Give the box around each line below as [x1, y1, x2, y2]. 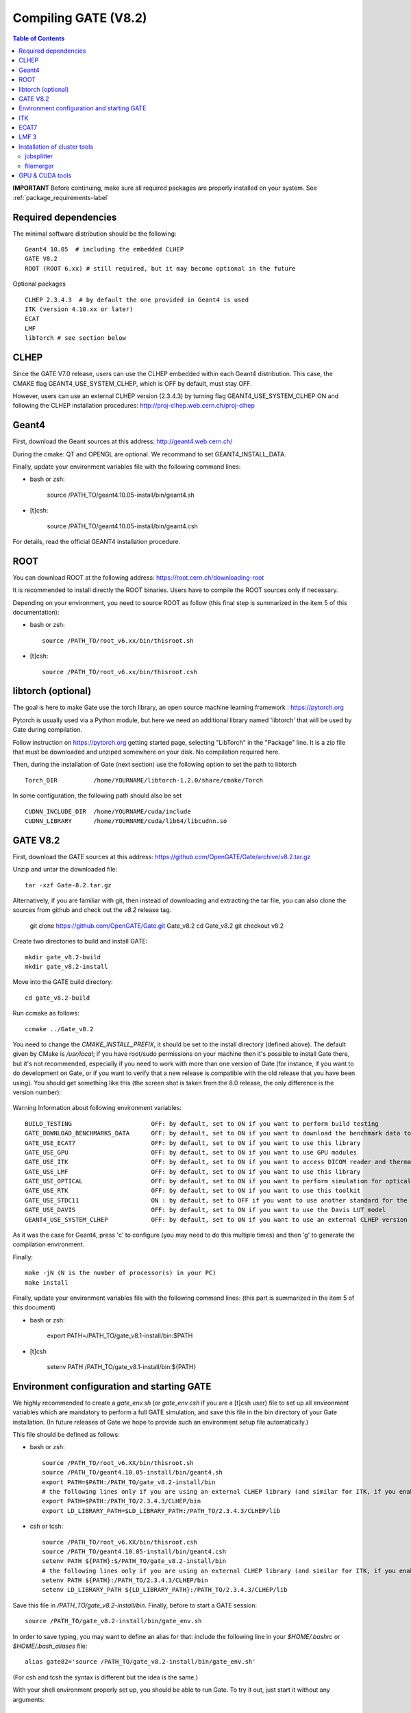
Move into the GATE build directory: [12, 978, 113, 986]
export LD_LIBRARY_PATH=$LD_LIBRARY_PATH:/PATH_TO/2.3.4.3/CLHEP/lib [42, 1507, 281, 1514]
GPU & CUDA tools [18, 171, 72, 180]
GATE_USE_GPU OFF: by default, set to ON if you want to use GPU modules [25, 1148, 358, 1156]
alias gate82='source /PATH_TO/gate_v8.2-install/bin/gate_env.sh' [25, 1658, 256, 1666]
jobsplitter [25, 152, 53, 160]
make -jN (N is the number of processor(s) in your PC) [25, 1269, 216, 1277]
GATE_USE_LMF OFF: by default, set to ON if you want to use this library [25, 1168, 361, 1175]
